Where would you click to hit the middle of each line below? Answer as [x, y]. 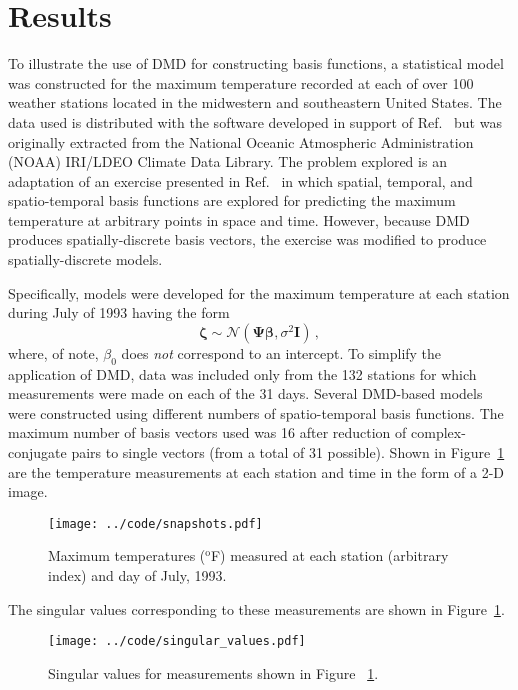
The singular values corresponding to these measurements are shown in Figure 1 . [256, 608]
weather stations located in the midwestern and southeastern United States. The [255, 102]
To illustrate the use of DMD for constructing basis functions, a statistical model [256, 63]
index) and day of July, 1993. [137, 575]
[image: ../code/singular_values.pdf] [177, 641]
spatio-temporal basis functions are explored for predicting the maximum [232, 200]
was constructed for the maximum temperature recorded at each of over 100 [241, 82]
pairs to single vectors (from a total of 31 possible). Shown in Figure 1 [288, 452]
